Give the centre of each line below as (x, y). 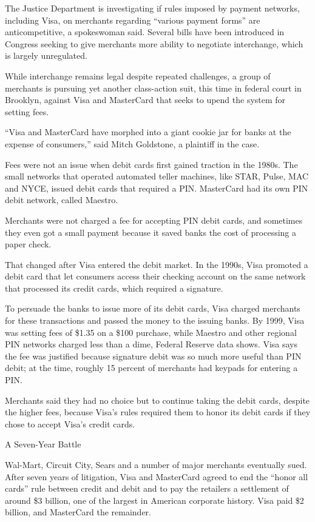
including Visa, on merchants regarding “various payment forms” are (133, 20)
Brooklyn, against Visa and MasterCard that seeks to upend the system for (145, 100)
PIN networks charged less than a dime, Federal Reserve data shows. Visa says (151, 344)
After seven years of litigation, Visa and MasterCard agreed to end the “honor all (157, 476)
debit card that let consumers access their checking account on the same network (155, 276)
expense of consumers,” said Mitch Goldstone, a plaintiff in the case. (132, 143)
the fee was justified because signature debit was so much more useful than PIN (153, 356)
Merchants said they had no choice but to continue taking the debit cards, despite (157, 400)
